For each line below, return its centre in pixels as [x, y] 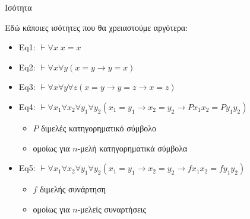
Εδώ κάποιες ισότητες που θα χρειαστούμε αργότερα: [96, 27]
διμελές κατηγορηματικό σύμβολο [99, 128]
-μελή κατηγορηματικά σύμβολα [132, 148]
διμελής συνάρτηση [73, 189]
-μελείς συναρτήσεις [112, 209]
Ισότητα [18, 7]
